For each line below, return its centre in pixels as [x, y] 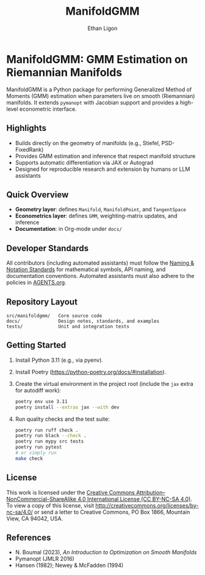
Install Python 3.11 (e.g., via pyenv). [59, 360]
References [29, 537]
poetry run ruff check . [47, 430]
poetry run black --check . [51, 436]
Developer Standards [48, 248]
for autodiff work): [38, 390]
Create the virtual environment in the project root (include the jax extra [104, 383]
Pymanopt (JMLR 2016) [45, 559]
